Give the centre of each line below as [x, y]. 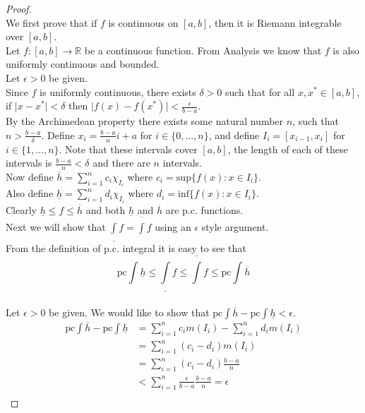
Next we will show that [56, 227]
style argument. [235, 227]
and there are [121, 163]
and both [106, 209]
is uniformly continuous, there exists [118, 91]
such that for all [260, 91]
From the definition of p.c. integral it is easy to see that [126, 248]
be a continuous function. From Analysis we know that [203, 50]
